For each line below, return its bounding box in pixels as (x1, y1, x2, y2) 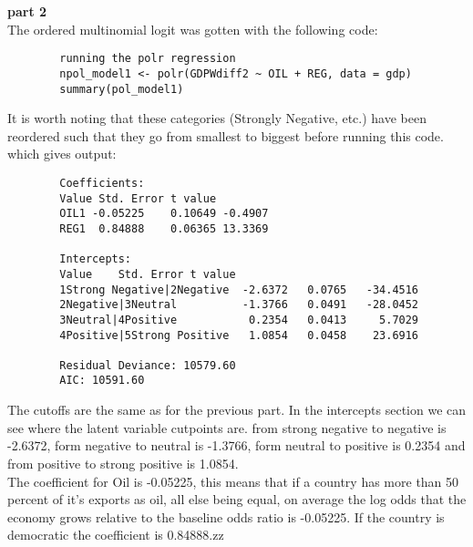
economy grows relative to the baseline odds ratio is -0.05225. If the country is (7, 507, 445, 526)
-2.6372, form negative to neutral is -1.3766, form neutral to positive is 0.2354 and (7, 436, 466, 455)
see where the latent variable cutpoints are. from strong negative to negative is (7, 418, 447, 437)
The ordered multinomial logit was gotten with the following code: (7, 19, 378, 38)
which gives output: (7, 144, 117, 163)
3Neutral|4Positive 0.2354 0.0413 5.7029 (59, 313, 419, 326)
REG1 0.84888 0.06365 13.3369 (59, 222, 269, 235)
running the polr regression (59, 52, 236, 66)
